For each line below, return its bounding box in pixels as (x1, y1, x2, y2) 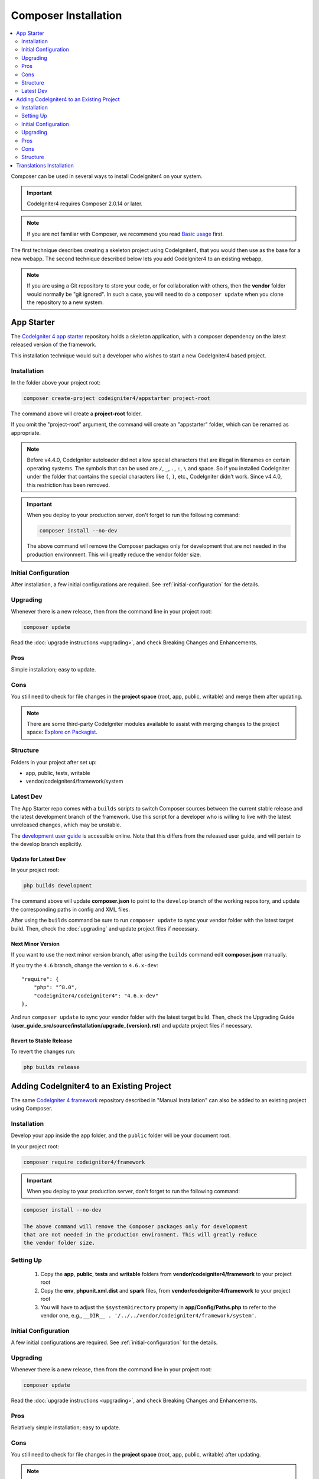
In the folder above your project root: (11, 379, 100, 386)
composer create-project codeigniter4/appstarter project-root (23, 395, 211, 402)
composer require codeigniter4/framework (23, 1158, 145, 1165)
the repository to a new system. (27, 299, 104, 306)
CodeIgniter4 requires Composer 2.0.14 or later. (27, 200, 143, 207)
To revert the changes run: (11, 1048, 76, 1055)
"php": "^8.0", (33, 984, 78, 991)
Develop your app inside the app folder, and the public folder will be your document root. (11, 1132, 231, 1139)
